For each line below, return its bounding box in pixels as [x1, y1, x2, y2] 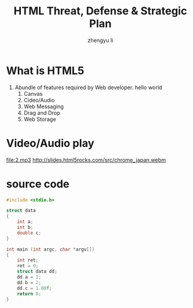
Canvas [23, 90, 43, 97]
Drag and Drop [23, 109, 61, 116]
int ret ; [17, 257, 39, 264]
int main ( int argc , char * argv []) [6, 246, 95, 252]
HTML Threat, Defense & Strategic [14, 4, 187, 18]
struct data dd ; [17, 269, 58, 275]
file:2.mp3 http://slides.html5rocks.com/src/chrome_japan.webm [6, 156, 166, 163]
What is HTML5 [6, 64, 85, 77]
